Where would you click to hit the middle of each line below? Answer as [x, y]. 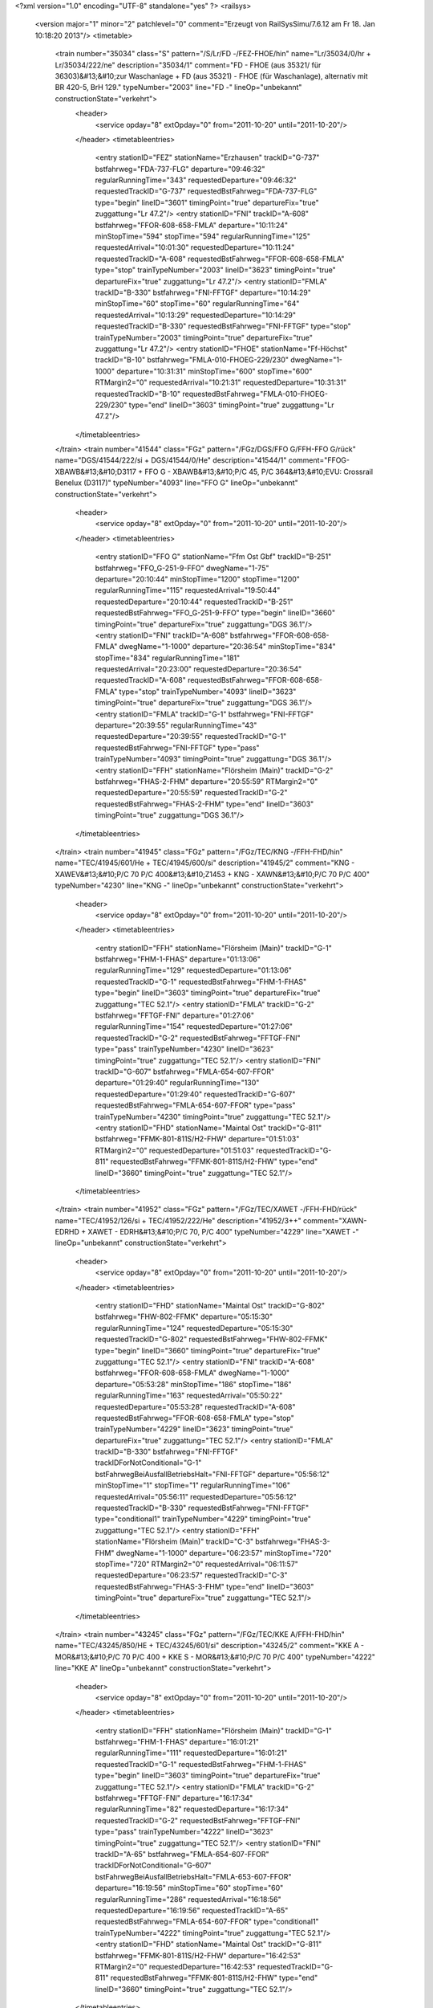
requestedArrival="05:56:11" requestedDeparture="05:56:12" [196, 1496]
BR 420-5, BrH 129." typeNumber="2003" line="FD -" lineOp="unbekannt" [178, 88]
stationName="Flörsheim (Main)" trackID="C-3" [174, 1541]
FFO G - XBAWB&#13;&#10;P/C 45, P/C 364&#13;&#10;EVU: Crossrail [259, 471]
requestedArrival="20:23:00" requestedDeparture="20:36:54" [198, 669]
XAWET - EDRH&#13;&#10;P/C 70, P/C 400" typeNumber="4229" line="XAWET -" [224, 1232]
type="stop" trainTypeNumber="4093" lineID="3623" [208, 692]
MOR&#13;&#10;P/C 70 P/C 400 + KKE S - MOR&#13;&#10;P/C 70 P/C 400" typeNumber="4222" [215, 1657]
